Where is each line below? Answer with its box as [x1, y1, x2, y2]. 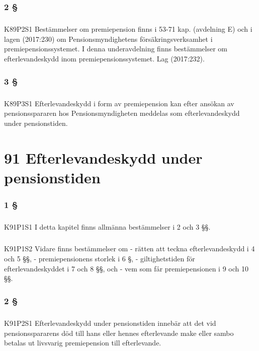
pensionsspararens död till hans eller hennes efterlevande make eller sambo [4, 327, 234, 338]
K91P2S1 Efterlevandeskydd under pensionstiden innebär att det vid [4, 317, 216, 328]
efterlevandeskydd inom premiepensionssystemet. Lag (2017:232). [4, 53, 205, 63]
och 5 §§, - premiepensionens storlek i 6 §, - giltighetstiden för [4, 253, 195, 263]
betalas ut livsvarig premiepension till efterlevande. [4, 337, 161, 348]
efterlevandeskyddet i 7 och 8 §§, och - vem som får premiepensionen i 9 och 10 [4, 263, 248, 273]
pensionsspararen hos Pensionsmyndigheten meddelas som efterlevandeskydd [4, 108, 240, 118]
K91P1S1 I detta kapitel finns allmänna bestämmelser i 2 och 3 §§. [4, 222, 211, 232]
